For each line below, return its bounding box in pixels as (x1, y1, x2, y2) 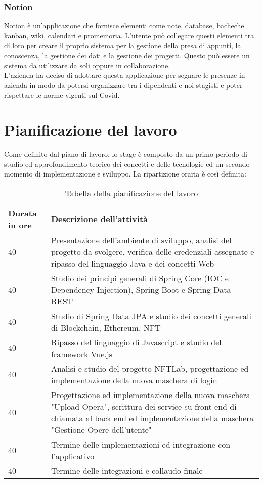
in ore (8, 218, 32, 231)
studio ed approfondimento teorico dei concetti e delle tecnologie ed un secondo (4, 158, 250, 169)
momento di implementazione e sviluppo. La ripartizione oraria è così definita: (4, 168, 246, 179)
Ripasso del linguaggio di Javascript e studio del (51, 336, 222, 348)
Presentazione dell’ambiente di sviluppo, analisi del (51, 234, 232, 246)
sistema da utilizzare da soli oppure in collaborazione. (4, 60, 170, 70)
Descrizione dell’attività (51, 213, 148, 225)
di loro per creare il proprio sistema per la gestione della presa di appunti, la (4, 40, 241, 51)
